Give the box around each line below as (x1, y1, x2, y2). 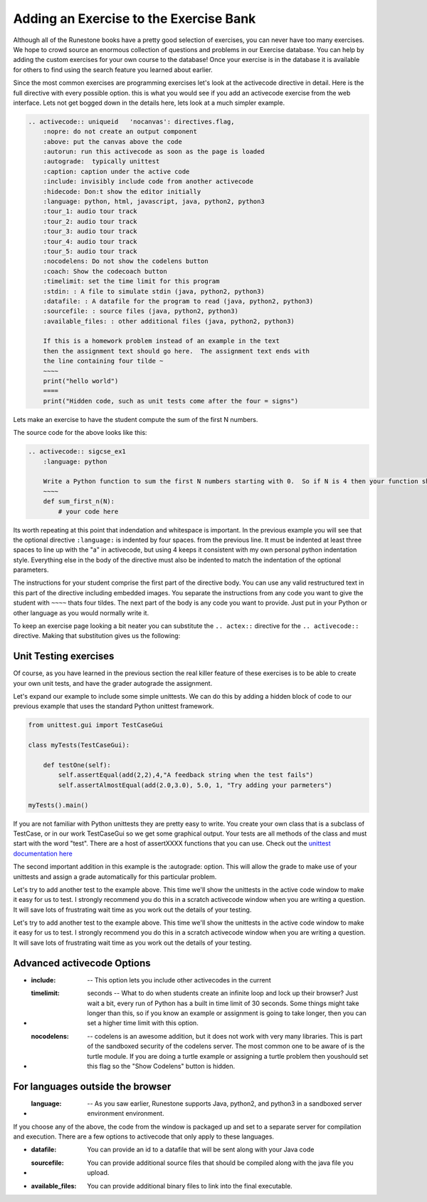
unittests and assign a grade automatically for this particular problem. (13, 872, 217, 880)
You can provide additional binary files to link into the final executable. (87, 1181, 293, 1190)
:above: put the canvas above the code (43, 138, 183, 145)
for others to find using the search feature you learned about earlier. (13, 65, 213, 74)
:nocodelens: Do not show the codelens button (43, 257, 209, 265)
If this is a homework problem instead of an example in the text (43, 337, 280, 345)
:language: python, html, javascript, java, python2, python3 (43, 197, 265, 205)
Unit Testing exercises (13, 650, 115, 662)
